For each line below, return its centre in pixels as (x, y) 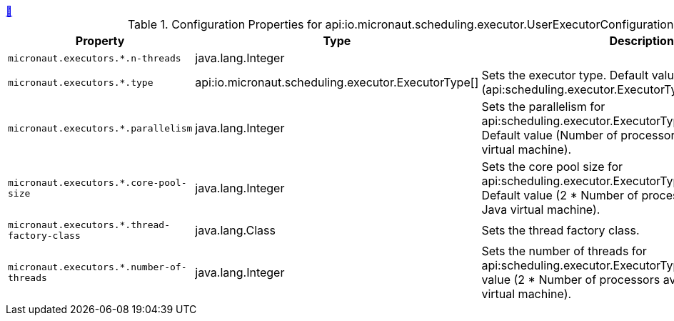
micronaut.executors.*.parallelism (100, 128)
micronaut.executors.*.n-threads (95, 58)
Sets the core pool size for (552, 167)
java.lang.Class (235, 230)
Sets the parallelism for (543, 107)
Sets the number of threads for (564, 251)
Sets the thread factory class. (560, 230)
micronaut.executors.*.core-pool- (97, 183)
